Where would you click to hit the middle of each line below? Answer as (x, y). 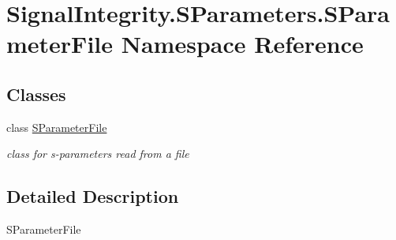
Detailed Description (93, 196)
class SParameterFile (57, 127)
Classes (36, 94)
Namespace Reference (242, 44)
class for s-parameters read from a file (98, 154)
